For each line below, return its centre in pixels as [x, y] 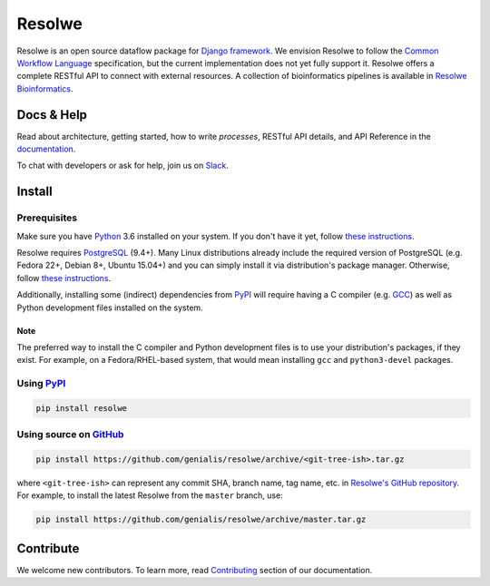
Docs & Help [52, 115]
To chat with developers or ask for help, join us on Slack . [122, 166]
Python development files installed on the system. [110, 308]
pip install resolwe [81, 408]
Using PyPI [41, 384]
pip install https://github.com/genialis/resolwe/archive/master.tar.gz [201, 520]
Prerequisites [47, 218]
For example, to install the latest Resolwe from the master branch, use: [150, 495]
